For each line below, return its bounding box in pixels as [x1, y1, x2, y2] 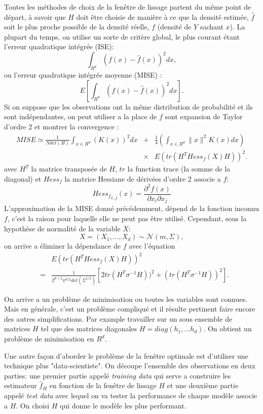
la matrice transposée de [31, 163, 107, 174]
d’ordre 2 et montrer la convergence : [4, 121, 119, 132]
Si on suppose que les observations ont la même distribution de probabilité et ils [4, 101, 253, 112]
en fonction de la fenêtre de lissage [49, 380, 157, 391]
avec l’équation [129, 240, 175, 251]
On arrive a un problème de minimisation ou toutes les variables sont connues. [4, 293, 248, 304]
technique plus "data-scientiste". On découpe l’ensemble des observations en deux [4, 360, 255, 371]
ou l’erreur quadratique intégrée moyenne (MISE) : [4, 70, 162, 80]
